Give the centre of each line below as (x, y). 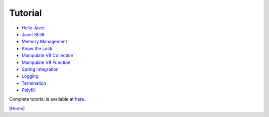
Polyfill (29, 90)
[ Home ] (17, 108)
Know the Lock (37, 48)
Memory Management (44, 42)
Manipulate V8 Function (46, 62)
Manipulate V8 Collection (48, 56)
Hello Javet (33, 28)
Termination (34, 83)
